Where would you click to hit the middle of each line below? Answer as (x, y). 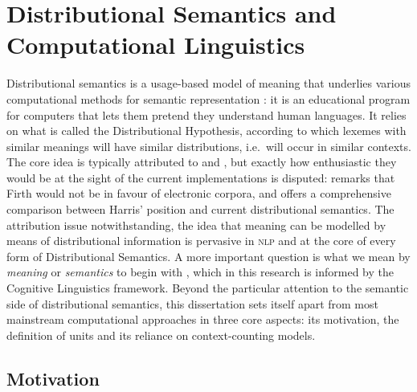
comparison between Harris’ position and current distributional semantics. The (200, 209)
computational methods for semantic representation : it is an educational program (208, 98)
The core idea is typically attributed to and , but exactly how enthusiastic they (202, 162)
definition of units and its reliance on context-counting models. (161, 335)
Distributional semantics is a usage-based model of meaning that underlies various (208, 83)
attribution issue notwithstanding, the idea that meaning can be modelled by (196, 225)
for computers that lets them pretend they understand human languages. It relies (206, 114)
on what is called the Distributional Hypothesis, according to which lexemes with (206, 131)
